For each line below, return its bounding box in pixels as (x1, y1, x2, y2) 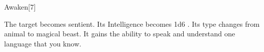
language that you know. (4, 38, 81, 48)
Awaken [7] (4, 2, 36, 12)
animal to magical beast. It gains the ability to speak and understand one (4, 28, 235, 39)
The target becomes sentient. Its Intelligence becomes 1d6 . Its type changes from (4, 18, 260, 29)
